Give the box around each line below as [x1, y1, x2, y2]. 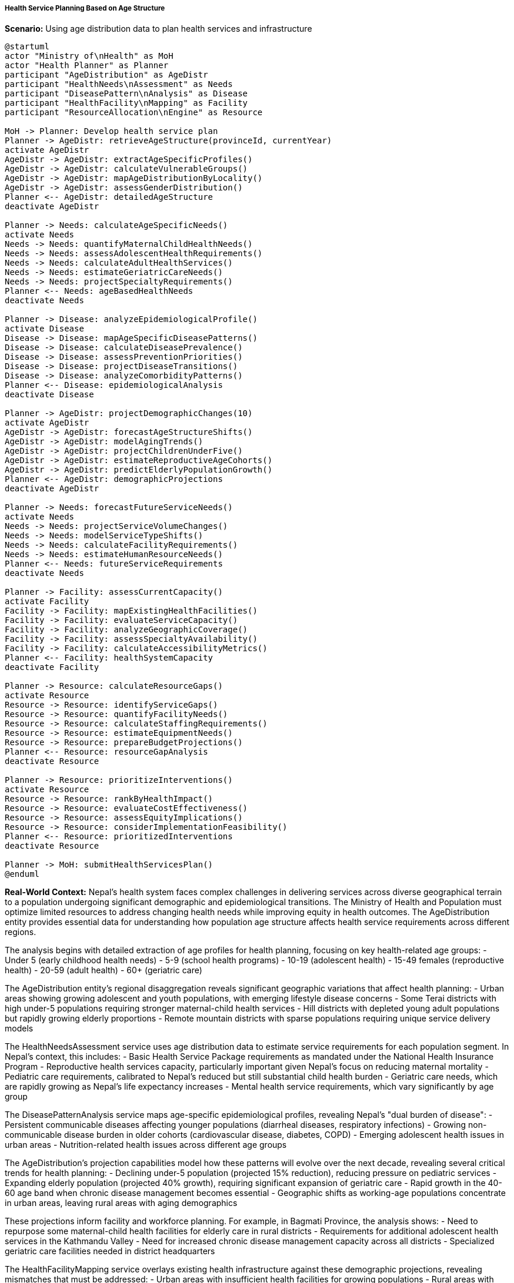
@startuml [5, 42, 49, 52]
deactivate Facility [5, 662, 99, 672]
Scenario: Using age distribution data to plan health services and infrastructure [5, 24, 312, 34]
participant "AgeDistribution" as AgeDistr [5, 70, 208, 80]
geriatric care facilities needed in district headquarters [5, 1246, 215, 1257]
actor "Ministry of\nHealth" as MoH [5, 51, 173, 61]
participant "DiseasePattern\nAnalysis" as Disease [5, 89, 248, 99]
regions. [5, 927, 36, 937]
